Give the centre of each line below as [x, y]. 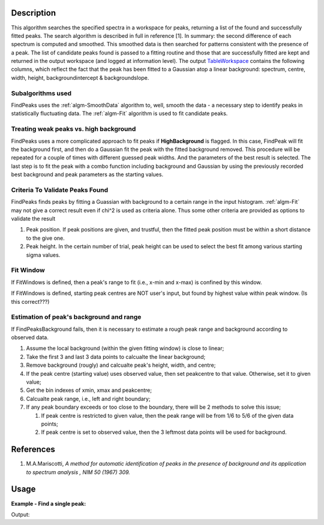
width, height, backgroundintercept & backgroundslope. [80, 77]
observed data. [30, 337]
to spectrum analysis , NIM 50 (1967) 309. [78, 472]
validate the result [33, 219]
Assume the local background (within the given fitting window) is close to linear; [125, 348]
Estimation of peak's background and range [76, 317]
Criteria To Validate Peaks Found [60, 190]
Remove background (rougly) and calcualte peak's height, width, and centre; [121, 365]
